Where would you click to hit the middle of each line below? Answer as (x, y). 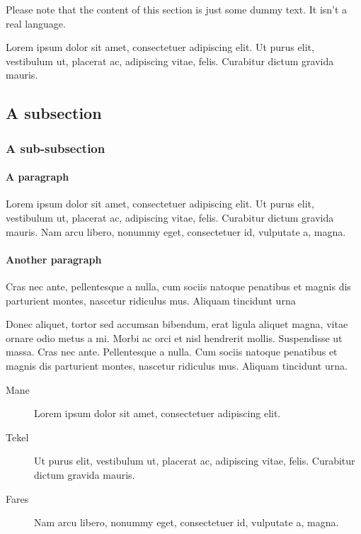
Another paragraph (54, 259)
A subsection (54, 113)
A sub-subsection (56, 148)
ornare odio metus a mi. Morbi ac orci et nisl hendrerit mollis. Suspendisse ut (174, 337)
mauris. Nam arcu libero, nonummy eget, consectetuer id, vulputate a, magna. (176, 231)
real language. (36, 23)
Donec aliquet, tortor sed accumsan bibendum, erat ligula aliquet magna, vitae (177, 324)
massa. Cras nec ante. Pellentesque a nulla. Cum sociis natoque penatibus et (172, 352)
